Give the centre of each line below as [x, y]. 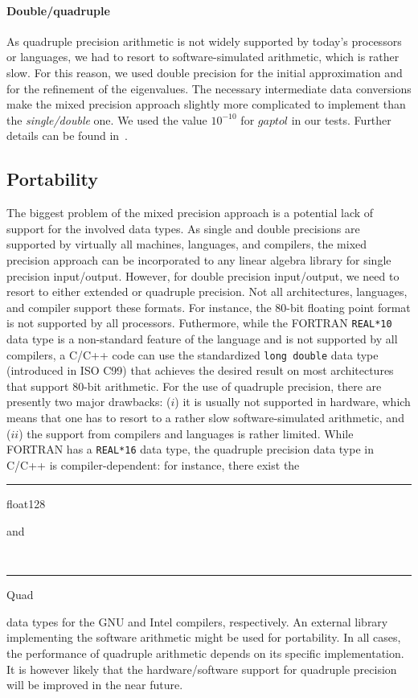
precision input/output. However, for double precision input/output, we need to [203, 275]
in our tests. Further [341, 119]
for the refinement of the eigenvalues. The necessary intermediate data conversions [209, 88]
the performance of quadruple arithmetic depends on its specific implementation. [205, 653]
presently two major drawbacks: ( [89, 402]
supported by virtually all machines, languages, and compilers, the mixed [187, 244]
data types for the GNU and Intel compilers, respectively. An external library [197, 621]
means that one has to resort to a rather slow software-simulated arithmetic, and [205, 417]
